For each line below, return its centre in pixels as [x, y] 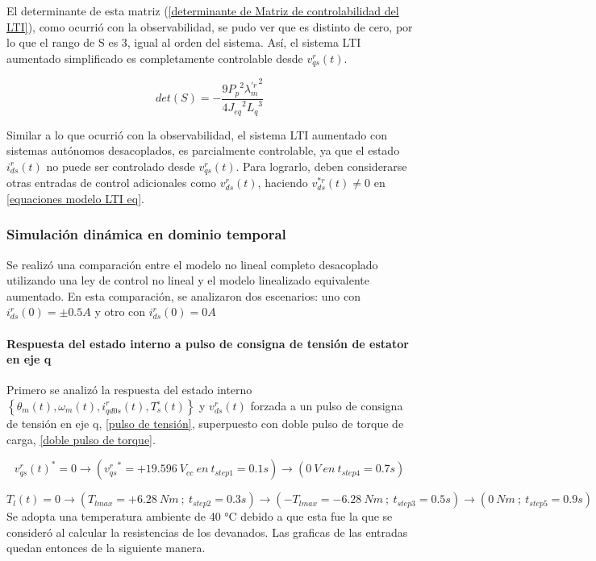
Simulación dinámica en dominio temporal [146, 234]
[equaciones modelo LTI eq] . [75, 198]
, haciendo [283, 183]
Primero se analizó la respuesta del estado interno [129, 390]
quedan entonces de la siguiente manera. [106, 548]
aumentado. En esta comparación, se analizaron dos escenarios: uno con [183, 295]
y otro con [120, 312]
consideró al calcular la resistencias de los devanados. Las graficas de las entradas [207, 532]
